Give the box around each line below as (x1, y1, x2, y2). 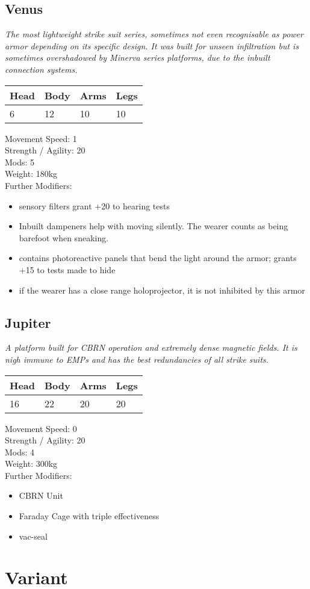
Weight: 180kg (5, 167, 58, 180)
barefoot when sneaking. (19, 231, 109, 244)
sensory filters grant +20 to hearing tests (19, 199, 170, 212)
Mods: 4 (5, 445, 35, 458)
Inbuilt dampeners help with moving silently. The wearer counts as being (19, 220, 288, 232)
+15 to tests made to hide (19, 263, 116, 276)
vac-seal (19, 529, 48, 542)
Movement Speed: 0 (5, 422, 77, 434)
